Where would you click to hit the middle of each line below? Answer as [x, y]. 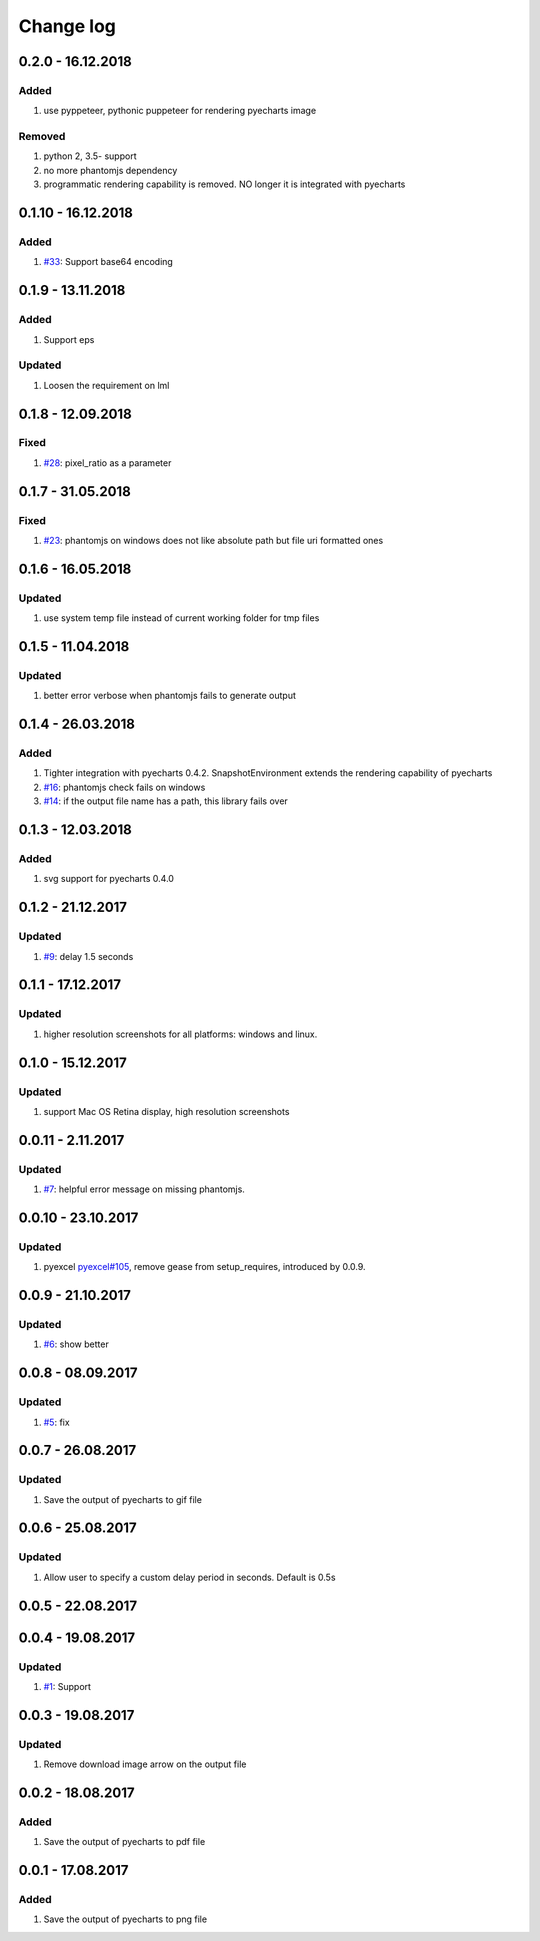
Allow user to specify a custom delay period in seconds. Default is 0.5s [189, 1577]
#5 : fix [56, 1422]
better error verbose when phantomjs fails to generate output [170, 696]
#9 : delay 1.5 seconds [88, 956]
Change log [67, 26]
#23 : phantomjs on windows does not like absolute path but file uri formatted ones [213, 540]
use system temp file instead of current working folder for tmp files [181, 618]
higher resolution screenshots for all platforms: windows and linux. [180, 1034]
